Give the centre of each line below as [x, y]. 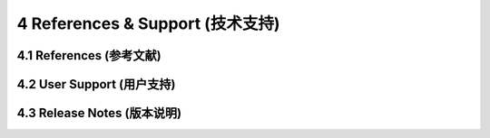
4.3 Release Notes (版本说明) [99, 113]
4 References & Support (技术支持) [148, 23]
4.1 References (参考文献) [89, 55]
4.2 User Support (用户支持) [96, 84]
